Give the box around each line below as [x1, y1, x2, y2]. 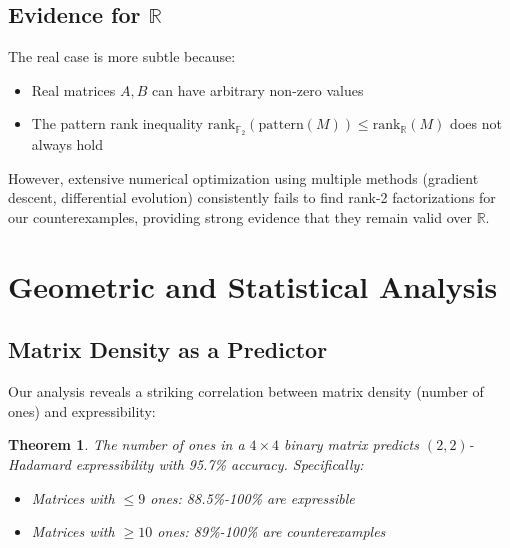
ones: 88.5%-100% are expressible [150, 487, 355, 508]
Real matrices [31, 79, 116, 100]
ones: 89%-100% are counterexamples [157, 521, 386, 542]
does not [450, 113, 502, 134]
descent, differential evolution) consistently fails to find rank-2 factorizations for [8, 187, 496, 208]
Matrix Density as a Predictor [8, 334, 328, 365]
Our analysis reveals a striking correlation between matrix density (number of [8, 381, 484, 402]
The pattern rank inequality [31, 113, 204, 134]
